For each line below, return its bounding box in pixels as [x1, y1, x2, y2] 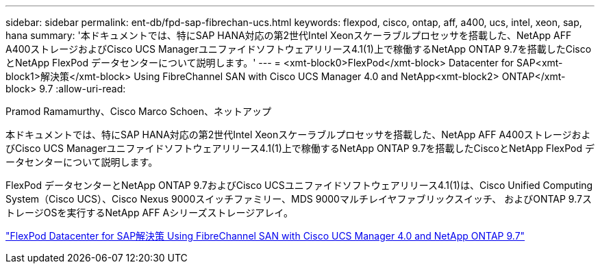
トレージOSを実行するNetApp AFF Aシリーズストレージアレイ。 [5, 207, 293, 218]
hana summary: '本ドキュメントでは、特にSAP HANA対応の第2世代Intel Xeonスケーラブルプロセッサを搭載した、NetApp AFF [5, 29, 572, 41]
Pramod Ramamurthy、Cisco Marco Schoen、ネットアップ [5, 105, 272, 117]
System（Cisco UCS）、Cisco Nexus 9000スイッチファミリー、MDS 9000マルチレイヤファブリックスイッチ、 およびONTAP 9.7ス [5, 193, 592, 205]
